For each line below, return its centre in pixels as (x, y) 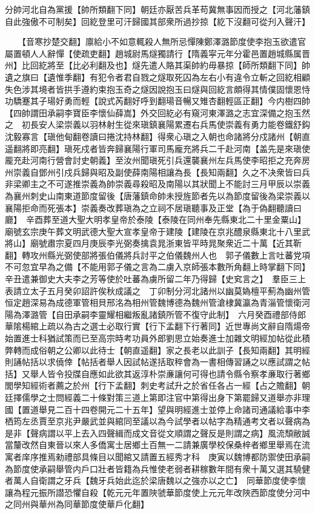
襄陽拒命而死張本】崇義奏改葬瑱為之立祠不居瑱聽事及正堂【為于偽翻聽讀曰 (153, 207)
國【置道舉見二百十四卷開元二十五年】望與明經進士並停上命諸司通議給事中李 (157, 409)
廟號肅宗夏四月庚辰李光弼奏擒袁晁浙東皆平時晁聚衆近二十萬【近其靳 (166, 243)
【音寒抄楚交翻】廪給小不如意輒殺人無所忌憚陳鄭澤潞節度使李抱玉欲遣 (159, 41)
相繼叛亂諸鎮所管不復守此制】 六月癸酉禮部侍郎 (210, 314)
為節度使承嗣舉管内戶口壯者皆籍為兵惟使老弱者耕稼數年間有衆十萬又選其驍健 (157, 468)
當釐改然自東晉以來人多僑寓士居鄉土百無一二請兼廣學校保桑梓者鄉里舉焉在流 (157, 445)
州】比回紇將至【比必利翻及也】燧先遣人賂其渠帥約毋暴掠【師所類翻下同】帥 (157, 65)
